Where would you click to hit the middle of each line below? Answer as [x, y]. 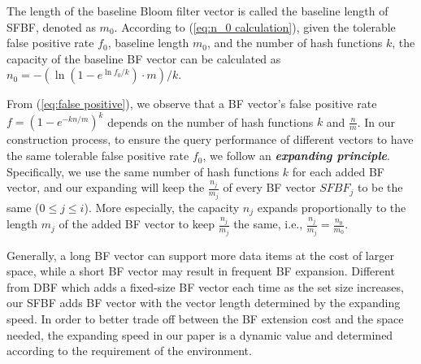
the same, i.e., [268, 224]
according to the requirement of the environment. [129, 351]
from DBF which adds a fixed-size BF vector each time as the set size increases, [205, 286]
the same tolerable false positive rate [98, 156]
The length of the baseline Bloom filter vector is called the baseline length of [197, 11]
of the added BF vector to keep [137, 224]
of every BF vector [269, 187]
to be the [380, 187]
